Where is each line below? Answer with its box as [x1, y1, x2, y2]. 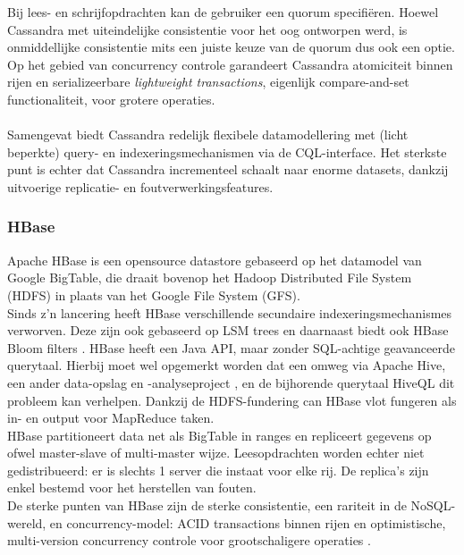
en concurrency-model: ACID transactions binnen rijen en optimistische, [49, 513, 446, 532]
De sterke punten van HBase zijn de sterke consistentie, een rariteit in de [7, 496, 407, 515]
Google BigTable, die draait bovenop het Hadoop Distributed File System [7, 268, 412, 287]
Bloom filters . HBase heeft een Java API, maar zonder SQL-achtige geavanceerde [7, 338, 455, 357]
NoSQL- [410, 496, 456, 515]
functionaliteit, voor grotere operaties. [7, 89, 215, 108]
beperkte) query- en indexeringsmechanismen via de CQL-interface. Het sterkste [7, 142, 447, 161]
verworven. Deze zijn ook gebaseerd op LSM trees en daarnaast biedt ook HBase [7, 321, 449, 340]
